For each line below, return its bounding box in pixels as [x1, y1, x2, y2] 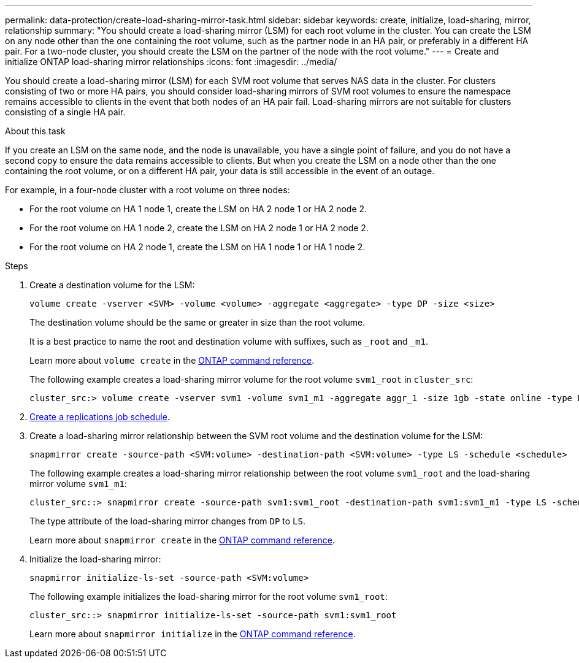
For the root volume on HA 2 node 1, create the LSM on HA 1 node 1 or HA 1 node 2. [29, 242, 366, 252]
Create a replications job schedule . [29, 412, 170, 422]
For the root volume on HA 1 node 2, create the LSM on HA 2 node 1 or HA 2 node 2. [29, 223, 369, 233]
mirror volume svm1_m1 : [29, 478, 127, 489]
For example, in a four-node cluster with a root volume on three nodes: [5, 185, 290, 195]
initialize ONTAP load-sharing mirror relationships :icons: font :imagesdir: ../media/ [5, 56, 337, 67]
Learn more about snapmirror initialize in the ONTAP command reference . [29, 629, 356, 639]
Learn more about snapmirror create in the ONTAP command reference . [29, 535, 336, 545]
